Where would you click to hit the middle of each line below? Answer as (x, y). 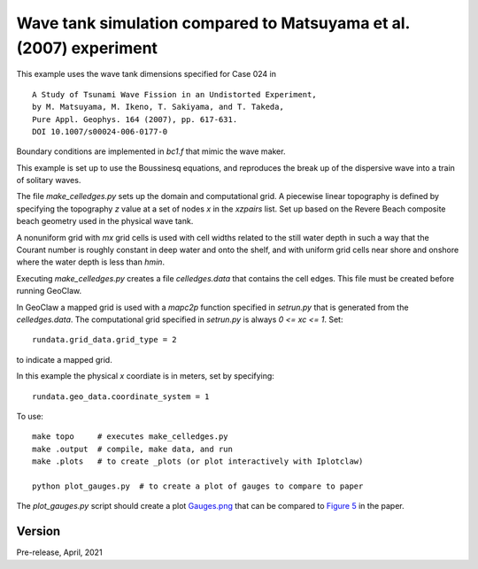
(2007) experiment (87, 48)
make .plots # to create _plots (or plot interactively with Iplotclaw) (198, 461)
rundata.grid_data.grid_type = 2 (104, 340)
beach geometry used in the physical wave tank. (105, 221)
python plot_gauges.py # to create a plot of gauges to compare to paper (198, 486)
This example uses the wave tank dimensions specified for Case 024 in (146, 74)
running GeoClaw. (49, 291)
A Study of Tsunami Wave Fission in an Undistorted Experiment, (175, 94)
